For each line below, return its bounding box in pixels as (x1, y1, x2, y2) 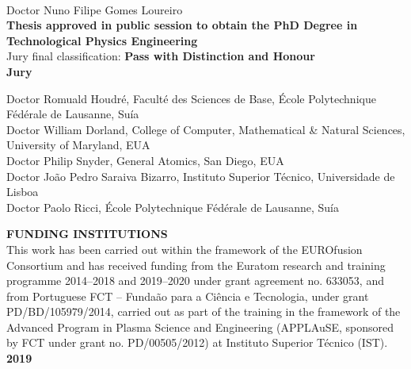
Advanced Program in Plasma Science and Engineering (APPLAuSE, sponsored (6, 318, 394, 335)
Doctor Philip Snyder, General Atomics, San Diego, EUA (6, 152, 284, 168)
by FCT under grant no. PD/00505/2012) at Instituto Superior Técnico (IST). (6, 334, 388, 351)
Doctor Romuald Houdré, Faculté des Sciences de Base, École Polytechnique (6, 90, 376, 106)
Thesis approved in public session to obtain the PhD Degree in (6, 17, 358, 33)
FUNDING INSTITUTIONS (6, 225, 168, 242)
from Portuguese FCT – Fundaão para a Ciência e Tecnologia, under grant (6, 287, 369, 304)
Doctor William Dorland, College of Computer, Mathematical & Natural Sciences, (6, 121, 405, 137)
